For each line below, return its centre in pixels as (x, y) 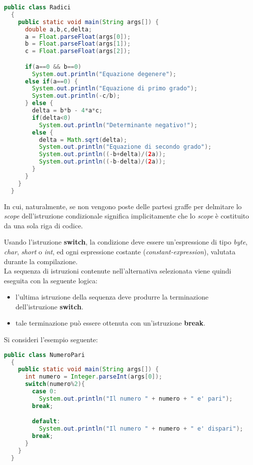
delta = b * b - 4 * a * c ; (67, 111)
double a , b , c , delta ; (58, 29)
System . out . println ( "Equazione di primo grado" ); (115, 89)
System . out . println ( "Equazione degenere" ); (104, 74)
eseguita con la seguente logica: (51, 280)
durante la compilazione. (41, 261)
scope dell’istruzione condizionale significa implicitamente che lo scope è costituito (126, 216)
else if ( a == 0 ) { (51, 81)
